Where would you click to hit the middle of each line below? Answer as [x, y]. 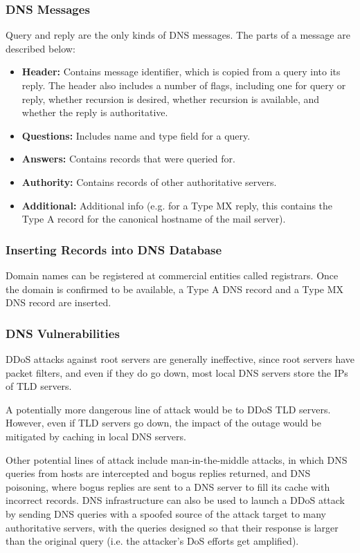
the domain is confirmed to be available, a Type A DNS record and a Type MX [175, 289]
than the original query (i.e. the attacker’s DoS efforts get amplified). [152, 541]
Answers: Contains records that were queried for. [128, 159]
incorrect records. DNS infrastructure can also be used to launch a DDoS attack [175, 500]
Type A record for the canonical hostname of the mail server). [154, 219]
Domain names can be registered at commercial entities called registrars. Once [172, 275]
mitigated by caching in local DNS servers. [96, 436]
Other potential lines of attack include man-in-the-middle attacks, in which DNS [177, 459]
